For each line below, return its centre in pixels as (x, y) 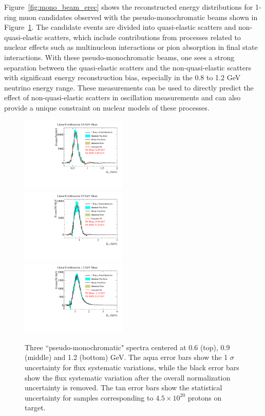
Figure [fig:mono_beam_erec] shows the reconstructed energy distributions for (129, 7)
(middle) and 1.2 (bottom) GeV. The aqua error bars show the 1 (126, 357)
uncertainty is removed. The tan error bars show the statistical (124, 387)
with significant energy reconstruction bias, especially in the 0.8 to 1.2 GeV (122, 77)
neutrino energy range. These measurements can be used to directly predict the (129, 87)
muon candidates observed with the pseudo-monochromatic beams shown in (138, 17)
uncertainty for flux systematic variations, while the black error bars (132, 367)
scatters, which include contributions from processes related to (143, 37)
